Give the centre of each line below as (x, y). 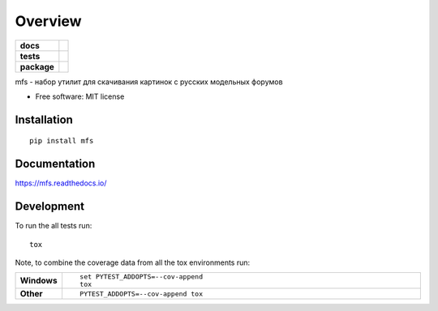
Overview (48, 21)
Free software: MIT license (80, 96)
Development (50, 207)
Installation (44, 119)
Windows (39, 281)
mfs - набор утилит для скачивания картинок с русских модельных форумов (149, 82)
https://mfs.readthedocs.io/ (61, 183)
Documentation (55, 164)
